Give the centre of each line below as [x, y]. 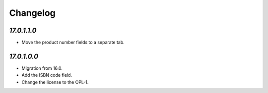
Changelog [32, 13]
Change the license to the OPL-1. [55, 82]
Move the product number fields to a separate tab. [73, 43]
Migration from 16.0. [42, 68]
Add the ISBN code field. [47, 75]
